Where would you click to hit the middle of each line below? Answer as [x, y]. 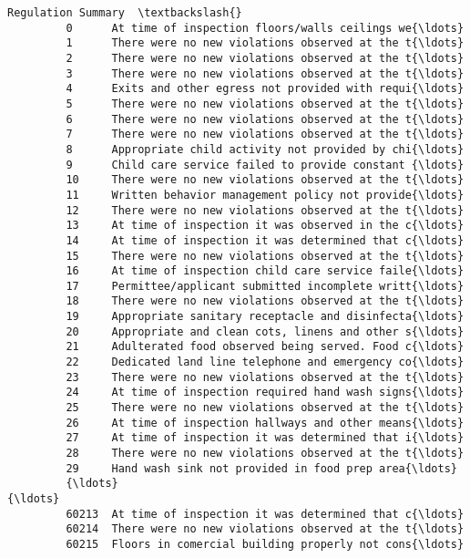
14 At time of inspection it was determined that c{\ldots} [265, 240]
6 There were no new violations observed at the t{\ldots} [265, 119]
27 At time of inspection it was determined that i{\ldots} [265, 438]
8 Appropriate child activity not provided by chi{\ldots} [265, 149]
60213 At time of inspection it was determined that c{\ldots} [265, 514]
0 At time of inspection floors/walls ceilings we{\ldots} [265, 28]
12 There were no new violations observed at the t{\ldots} [265, 210]
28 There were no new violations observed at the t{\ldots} [265, 454]
